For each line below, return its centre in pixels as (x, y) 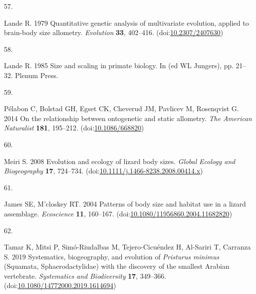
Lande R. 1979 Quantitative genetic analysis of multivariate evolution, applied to (127, 22)
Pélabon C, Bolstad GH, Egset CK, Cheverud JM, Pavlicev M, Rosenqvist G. (122, 108)
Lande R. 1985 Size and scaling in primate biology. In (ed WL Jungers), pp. (119, 65)
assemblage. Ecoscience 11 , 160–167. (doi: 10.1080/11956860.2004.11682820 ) (118, 213)
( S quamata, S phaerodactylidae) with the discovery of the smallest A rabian (117, 266)
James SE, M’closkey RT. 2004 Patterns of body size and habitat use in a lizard (125, 204)
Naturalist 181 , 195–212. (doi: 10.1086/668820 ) (74, 128)
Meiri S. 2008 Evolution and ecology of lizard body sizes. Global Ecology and (120, 161)
